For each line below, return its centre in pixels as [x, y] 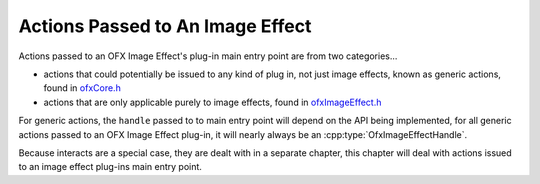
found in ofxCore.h [82, 88]
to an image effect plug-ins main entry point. [110, 167]
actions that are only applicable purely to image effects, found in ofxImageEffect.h [212, 102]
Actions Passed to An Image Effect [165, 26]
